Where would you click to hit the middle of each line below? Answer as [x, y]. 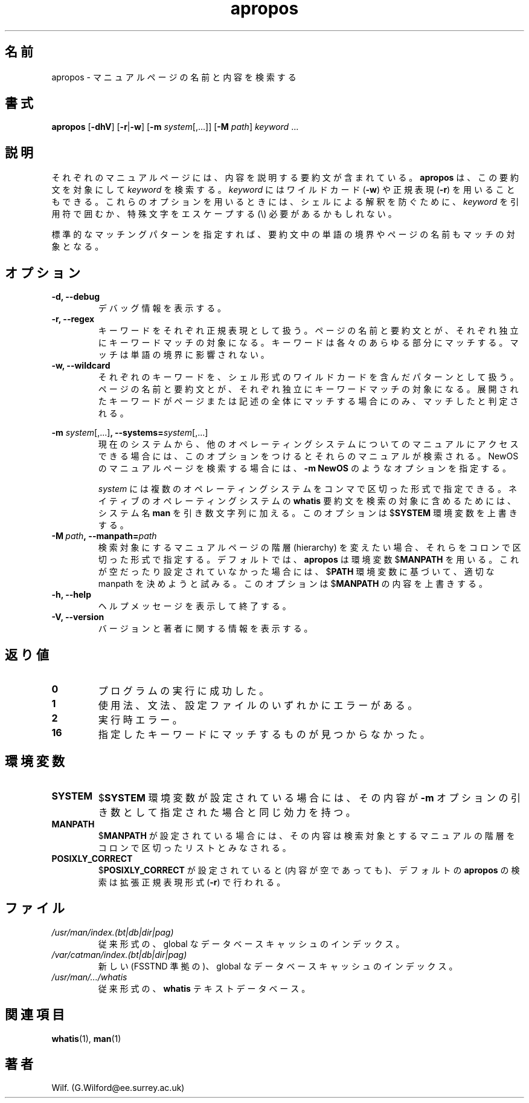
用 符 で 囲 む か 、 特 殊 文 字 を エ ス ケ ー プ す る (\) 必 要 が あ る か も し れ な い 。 [224, 214]
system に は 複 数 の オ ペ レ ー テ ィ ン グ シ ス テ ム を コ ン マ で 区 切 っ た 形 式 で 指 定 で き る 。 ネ [307, 489]
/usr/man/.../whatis [89, 977]
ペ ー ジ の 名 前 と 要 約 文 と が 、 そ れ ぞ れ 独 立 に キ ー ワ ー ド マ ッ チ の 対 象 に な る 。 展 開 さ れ [308, 389]
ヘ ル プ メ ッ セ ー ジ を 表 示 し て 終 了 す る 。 [194, 606]
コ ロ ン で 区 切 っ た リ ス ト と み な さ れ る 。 [194, 847]
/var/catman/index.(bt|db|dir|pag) [119, 954]
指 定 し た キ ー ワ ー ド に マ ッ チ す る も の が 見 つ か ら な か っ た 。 [264, 734]
